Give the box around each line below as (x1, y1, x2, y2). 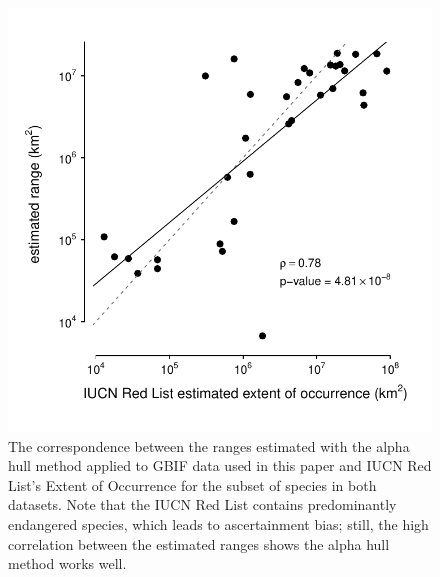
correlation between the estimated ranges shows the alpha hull (8, 533, 390, 554)
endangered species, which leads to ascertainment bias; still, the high (8, 513, 429, 534)
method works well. (8, 553, 127, 574)
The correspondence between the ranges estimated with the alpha (8, 435, 410, 456)
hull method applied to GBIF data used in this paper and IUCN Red (8, 455, 432, 476)
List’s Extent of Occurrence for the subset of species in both (8, 474, 377, 495)
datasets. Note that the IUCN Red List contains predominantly (8, 494, 397, 515)
